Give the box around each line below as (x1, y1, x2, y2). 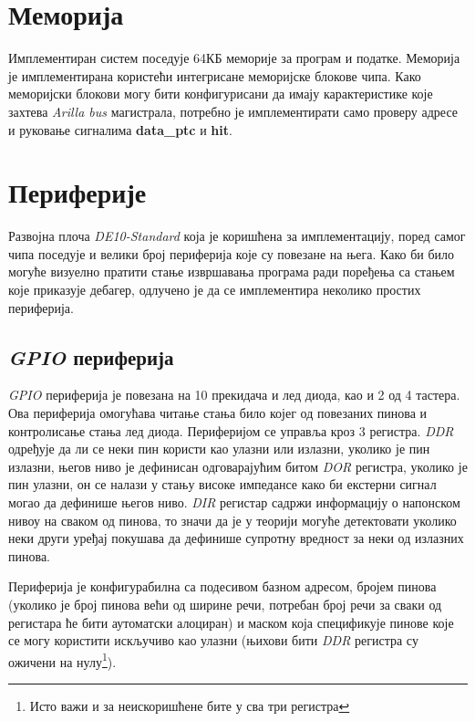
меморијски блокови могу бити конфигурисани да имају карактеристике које (8, 84, 433, 103)
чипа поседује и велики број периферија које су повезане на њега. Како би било (8, 244, 455, 263)
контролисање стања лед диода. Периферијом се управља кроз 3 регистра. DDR (8, 421, 454, 440)
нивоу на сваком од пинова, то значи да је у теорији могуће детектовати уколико (8, 510, 457, 529)
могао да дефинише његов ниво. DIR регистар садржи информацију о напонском (8, 492, 460, 511)
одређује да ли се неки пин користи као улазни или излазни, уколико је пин (8, 439, 430, 458)
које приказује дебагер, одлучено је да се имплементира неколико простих (8, 280, 421, 298)
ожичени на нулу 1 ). (8, 649, 117, 671)
